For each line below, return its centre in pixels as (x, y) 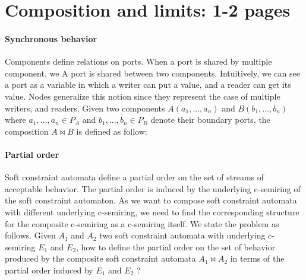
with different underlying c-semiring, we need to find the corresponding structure (152, 211)
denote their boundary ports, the (210, 120)
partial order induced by (49, 270)
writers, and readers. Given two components (85, 108)
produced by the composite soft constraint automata (100, 258)
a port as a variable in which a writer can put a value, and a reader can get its (148, 85)
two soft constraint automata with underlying (182, 235)
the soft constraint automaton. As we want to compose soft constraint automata (151, 200)
